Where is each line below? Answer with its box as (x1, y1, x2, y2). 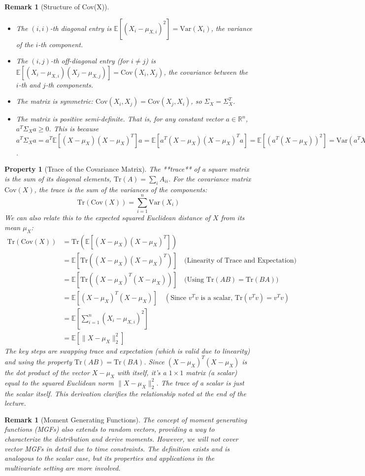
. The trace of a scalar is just (156, 377, 244, 387)
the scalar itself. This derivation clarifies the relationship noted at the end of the (4, 388, 246, 398)
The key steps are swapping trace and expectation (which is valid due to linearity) (4, 345, 250, 356)
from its (221, 212, 245, 223)
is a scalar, (200, 294, 233, 301)
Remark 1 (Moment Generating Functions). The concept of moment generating (4, 414, 247, 424)
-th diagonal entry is (50, 23, 112, 33)
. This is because (49, 123, 99, 133)
